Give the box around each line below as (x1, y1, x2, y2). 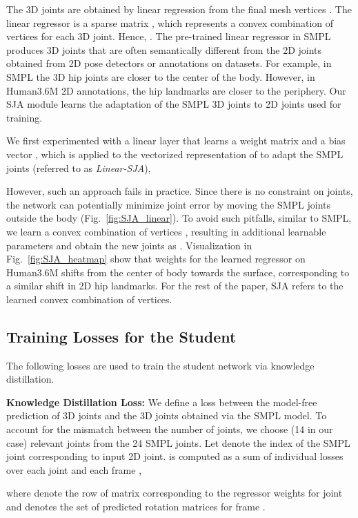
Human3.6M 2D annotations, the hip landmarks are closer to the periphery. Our (6, 83, 346, 97)
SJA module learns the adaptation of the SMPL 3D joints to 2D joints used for (6, 97, 341, 111)
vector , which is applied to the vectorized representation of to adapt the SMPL (6, 146, 344, 161)
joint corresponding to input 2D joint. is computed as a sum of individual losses (6, 449, 344, 463)
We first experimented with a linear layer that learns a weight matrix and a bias (6, 133, 346, 148)
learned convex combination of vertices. (6, 291, 172, 306)
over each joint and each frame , (6, 462, 142, 477)
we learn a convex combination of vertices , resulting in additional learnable (6, 224, 326, 238)
